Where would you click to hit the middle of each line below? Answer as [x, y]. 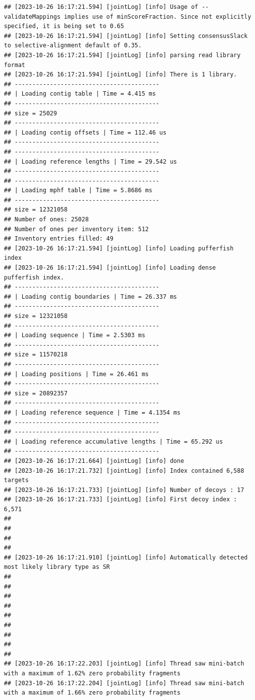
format [15, 65]
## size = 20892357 [36, 393]
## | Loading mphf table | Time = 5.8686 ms [78, 191]
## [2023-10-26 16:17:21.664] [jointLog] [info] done [94, 461]
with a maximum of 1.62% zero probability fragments [92, 673]
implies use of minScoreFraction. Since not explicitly [158, 17]
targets [17, 480]
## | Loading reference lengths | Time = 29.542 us [91, 161]
